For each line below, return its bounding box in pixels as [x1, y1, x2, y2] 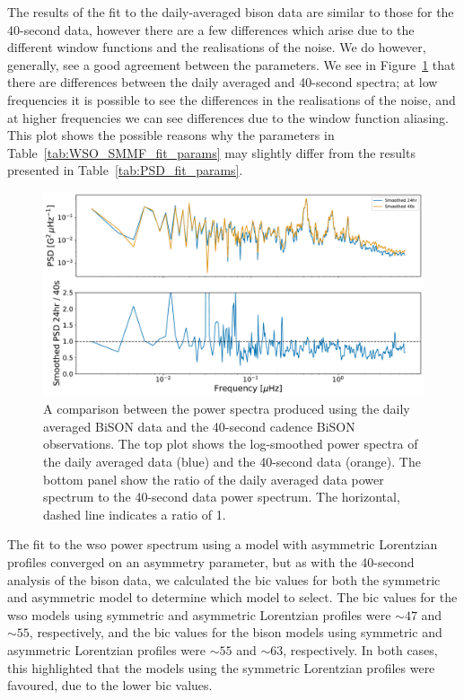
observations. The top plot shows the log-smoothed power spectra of [43, 434, 418, 453]
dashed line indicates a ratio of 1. [43, 504, 226, 523]
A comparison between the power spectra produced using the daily [43, 399, 410, 418]
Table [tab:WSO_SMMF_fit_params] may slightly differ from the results [7, 143, 416, 162]
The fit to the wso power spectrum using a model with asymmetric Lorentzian [7, 535, 438, 554]
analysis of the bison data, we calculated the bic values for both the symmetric [7, 570, 441, 589]
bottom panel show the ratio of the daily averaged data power [43, 469, 384, 488]
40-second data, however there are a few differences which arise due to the [7, 20, 415, 39]
